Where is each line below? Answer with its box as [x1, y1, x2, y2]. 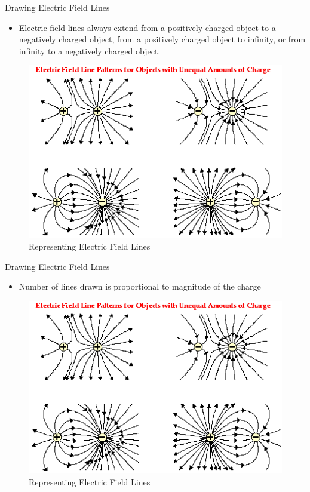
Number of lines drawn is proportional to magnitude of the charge [19, 280, 261, 293]
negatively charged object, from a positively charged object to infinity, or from [19, 33, 306, 45]
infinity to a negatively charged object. [19, 44, 161, 57]
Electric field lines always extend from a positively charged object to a [19, 21, 276, 33]
